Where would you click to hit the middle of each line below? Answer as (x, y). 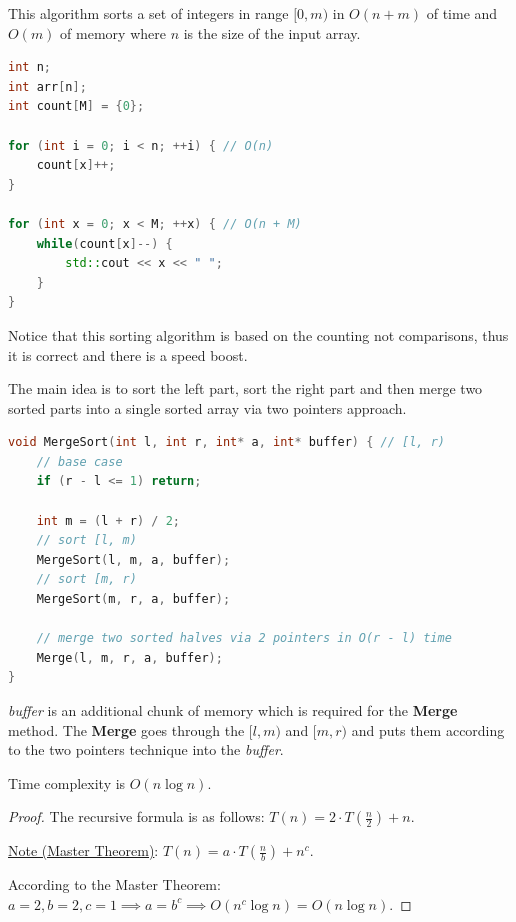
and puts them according (428, 729)
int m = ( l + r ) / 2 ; (108, 520)
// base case (79, 461)
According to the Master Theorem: (114, 884)
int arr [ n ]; (47, 86)
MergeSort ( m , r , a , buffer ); (133, 599)
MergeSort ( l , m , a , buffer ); (133, 559)
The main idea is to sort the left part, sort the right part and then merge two (245, 388)
